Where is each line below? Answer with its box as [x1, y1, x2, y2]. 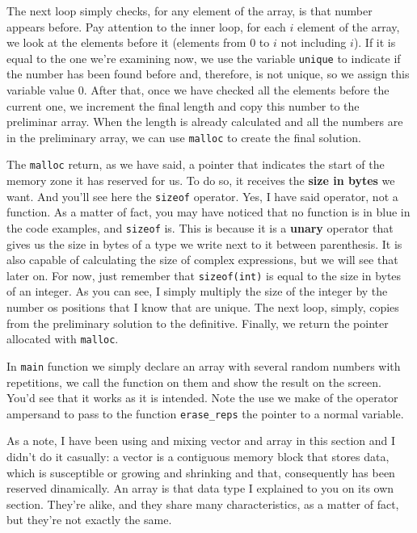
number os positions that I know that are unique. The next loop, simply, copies [6, 299, 399, 316]
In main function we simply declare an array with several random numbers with [6, 357, 401, 374]
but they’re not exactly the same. [6, 511, 172, 528]
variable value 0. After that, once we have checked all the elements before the [6, 82, 390, 99]
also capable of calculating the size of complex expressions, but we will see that [6, 251, 398, 268]
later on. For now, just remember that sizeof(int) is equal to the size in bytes [6, 266, 402, 283]
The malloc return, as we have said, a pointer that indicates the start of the [6, 156, 385, 173]
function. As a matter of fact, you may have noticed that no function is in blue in [6, 204, 411, 220]
